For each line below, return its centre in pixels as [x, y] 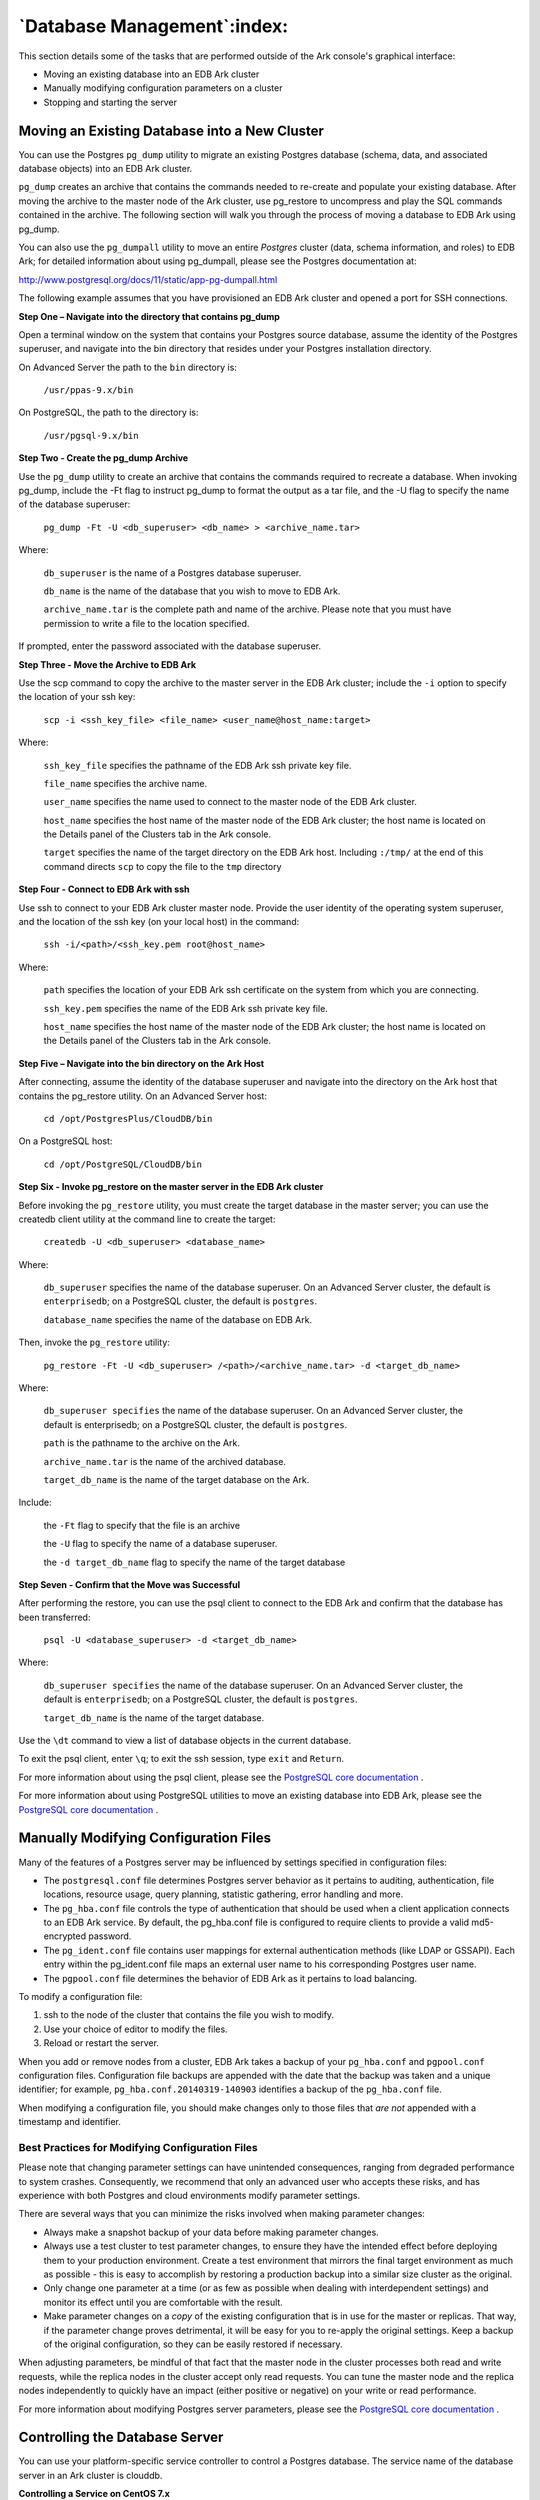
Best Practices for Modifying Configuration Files [138, 2147]
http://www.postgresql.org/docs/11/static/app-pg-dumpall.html [148, 279]
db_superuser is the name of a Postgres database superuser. [172, 572]
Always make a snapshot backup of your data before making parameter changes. [211, 2232]
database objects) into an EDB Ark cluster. [105, 169]
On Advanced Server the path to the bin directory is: [127, 367]
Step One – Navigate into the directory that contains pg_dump [149, 316]
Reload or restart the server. [101, 2043]
